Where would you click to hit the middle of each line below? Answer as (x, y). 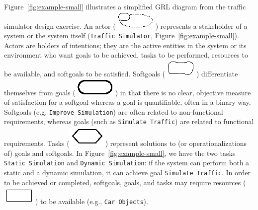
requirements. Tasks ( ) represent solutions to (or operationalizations (126, 143)
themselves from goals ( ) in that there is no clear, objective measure (128, 92)
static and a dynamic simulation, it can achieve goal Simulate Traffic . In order (127, 172)
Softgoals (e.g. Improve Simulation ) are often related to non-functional (114, 111)
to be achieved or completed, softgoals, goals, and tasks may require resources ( (125, 182)
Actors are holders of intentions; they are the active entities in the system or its (125, 45)
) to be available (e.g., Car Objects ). (92, 201)
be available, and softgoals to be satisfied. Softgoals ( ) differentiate (121, 74)
